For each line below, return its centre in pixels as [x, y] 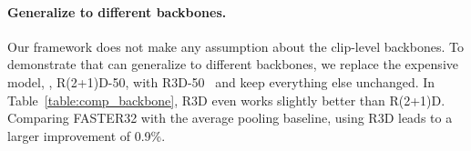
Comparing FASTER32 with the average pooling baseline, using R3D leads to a [230, 118]
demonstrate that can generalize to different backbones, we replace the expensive [233, 64]
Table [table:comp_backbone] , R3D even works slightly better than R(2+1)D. [226, 100]
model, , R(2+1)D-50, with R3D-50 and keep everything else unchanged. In [221, 81]
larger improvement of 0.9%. [87, 135]
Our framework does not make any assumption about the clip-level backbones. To [235, 46]
